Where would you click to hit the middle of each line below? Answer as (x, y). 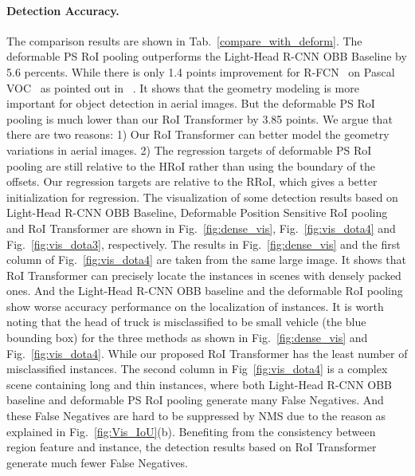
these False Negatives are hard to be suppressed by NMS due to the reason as (196, 416)
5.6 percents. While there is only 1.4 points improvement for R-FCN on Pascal (201, 71)
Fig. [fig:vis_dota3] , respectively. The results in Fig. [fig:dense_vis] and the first (204, 244)
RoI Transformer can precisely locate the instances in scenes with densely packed (204, 275)
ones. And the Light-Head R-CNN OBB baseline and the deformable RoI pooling (205, 291)
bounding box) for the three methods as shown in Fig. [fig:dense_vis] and (187, 338)
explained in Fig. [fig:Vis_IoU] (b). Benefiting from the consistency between (191, 431)
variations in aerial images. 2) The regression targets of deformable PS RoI (189, 149)
